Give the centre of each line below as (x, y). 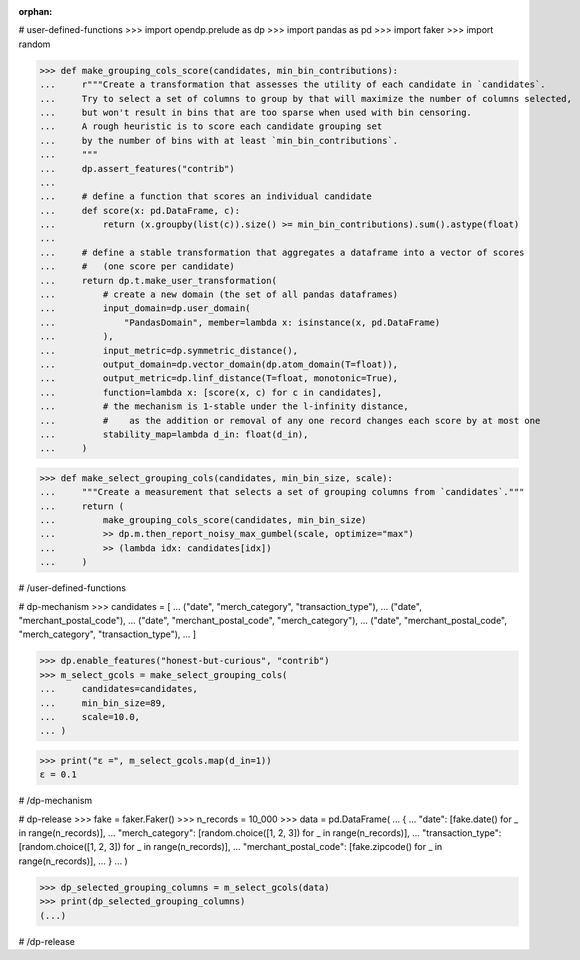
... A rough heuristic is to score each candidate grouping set (211, 126)
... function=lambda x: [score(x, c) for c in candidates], (211, 392)
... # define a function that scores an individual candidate (205, 196)
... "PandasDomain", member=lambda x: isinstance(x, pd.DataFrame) (240, 322)
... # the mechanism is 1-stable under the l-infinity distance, (224, 406)
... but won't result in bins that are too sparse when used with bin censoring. (255, 112)
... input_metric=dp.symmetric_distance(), (169, 350)
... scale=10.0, (89, 716)
